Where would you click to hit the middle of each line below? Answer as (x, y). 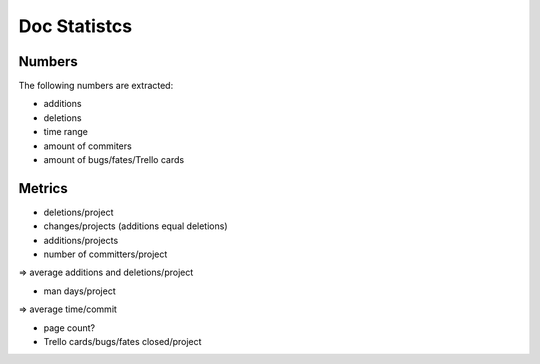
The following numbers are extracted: (96, 86)
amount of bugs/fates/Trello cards (114, 160)
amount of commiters (87, 146)
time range (66, 132)
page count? (69, 327)
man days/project (80, 291)
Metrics (43, 188)
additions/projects (81, 240)
